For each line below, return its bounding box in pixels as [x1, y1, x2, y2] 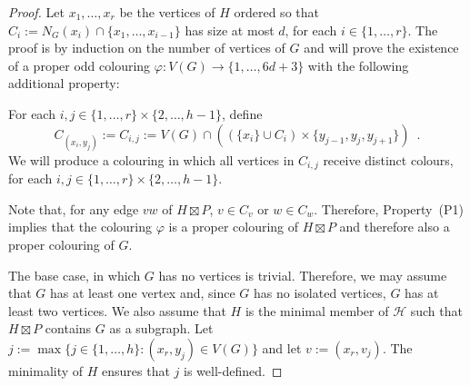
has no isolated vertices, [254, 283, 386, 302]
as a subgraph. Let [109, 319, 214, 338]
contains [45, 319, 92, 338]
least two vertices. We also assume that [8, 301, 226, 320]
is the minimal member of [245, 301, 389, 320]
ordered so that [234, 3, 319, 21]
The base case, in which [8, 265, 141, 284]
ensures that [102, 361, 170, 380]
